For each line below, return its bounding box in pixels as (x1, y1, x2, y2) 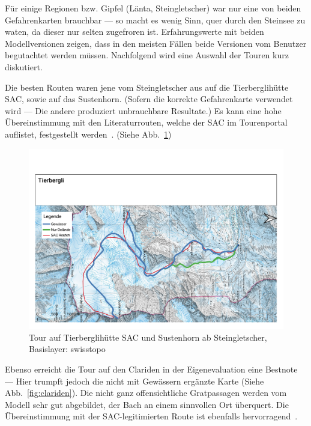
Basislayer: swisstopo (29, 342, 106, 355)
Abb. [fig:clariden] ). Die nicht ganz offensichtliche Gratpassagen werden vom (5, 386, 287, 399)
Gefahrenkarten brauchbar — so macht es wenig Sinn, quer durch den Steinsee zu (5, 13, 306, 26)
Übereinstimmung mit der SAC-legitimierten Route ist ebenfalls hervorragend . (5, 410, 298, 422)
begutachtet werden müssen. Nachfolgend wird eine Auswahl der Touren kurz (5, 49, 289, 61)
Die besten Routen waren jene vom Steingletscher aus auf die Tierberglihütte (5, 81, 289, 93)
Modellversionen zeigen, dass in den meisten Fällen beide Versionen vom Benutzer (5, 37, 307, 49)
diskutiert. (5, 60, 43, 73)
